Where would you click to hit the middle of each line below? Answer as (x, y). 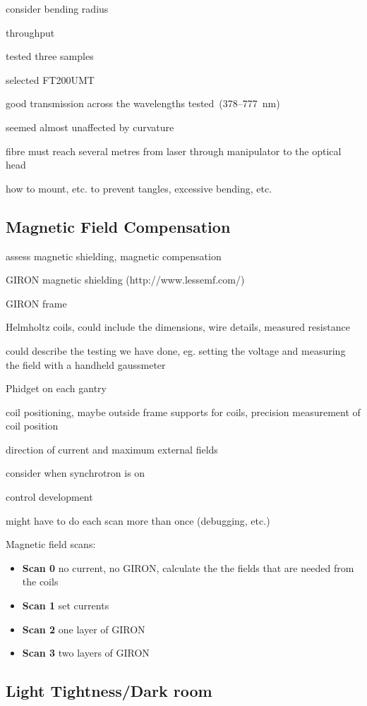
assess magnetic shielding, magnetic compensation (114, 256)
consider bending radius (57, 8)
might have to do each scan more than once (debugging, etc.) (138, 520)
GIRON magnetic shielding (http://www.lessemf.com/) (125, 280)
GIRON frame (36, 303)
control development (49, 497)
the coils (40, 582)
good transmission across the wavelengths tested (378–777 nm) (143, 103)
